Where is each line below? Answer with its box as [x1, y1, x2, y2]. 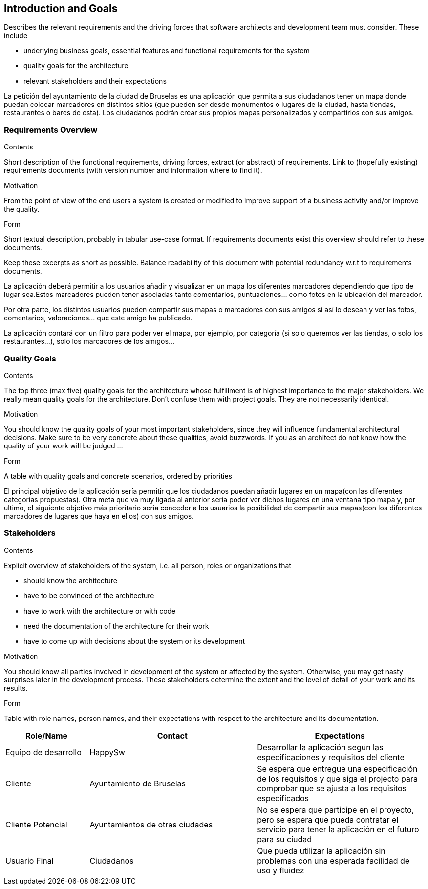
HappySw [89, 747, 125, 757]
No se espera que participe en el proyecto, [257, 804, 414, 815]
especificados [257, 793, 309, 803]
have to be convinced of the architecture [23, 591, 154, 600]
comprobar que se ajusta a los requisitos [257, 783, 407, 793]
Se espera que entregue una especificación [257, 763, 418, 774]
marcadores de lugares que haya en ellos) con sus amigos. [4, 511, 194, 520]
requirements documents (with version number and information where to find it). [4, 166, 262, 175]
